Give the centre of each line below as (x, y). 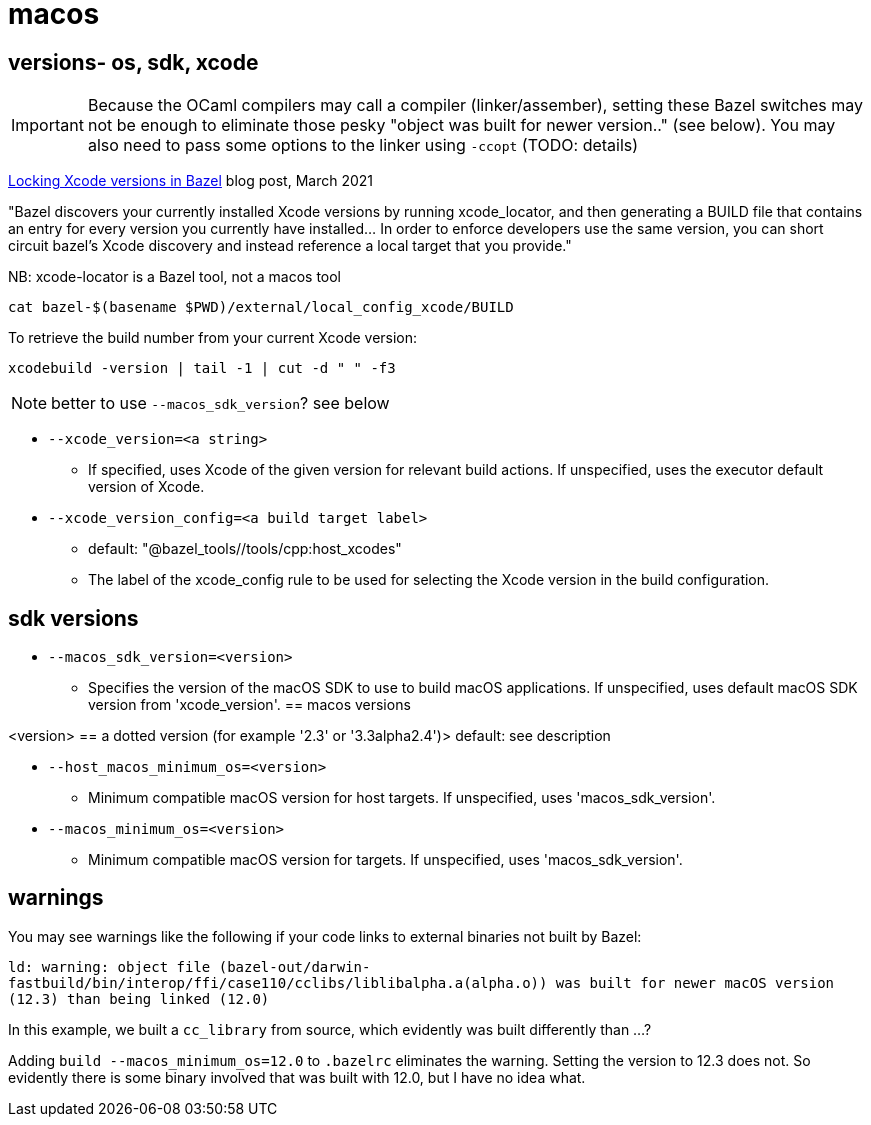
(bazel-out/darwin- (294, 966)
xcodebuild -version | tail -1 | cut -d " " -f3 (202, 368)
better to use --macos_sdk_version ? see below (220, 403)
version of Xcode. (146, 487)
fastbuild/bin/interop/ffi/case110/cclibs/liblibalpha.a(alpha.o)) (278, 982)
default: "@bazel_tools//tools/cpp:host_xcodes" (245, 549)
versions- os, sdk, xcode (133, 62)
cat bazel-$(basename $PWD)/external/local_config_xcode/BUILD (261, 307)
